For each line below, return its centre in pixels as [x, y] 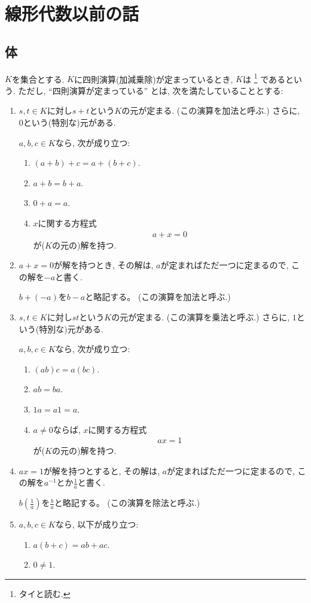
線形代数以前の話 [72, 13]
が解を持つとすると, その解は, [101, 470]
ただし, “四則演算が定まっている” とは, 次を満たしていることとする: [151, 90]
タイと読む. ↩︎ [45, 593]
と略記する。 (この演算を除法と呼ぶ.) [127, 503]
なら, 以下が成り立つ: [97, 524]
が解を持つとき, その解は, [104, 265]
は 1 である [264, 78]
